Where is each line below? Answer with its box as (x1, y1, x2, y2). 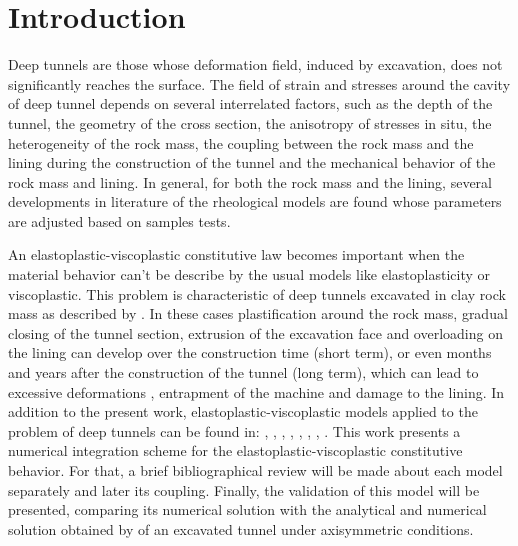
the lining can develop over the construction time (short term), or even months (8, 342, 492, 363)
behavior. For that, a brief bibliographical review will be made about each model (8, 460, 503, 480)
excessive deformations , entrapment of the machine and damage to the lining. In (8, 381, 505, 402)
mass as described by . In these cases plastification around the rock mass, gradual (8, 303, 508, 324)
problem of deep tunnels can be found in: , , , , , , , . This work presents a (8, 420, 461, 441)
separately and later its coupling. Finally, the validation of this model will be (8, 479, 480, 500)
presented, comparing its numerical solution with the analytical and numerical (8, 499, 487, 520)
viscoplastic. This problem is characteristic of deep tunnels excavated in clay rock (8, 283, 506, 304)
